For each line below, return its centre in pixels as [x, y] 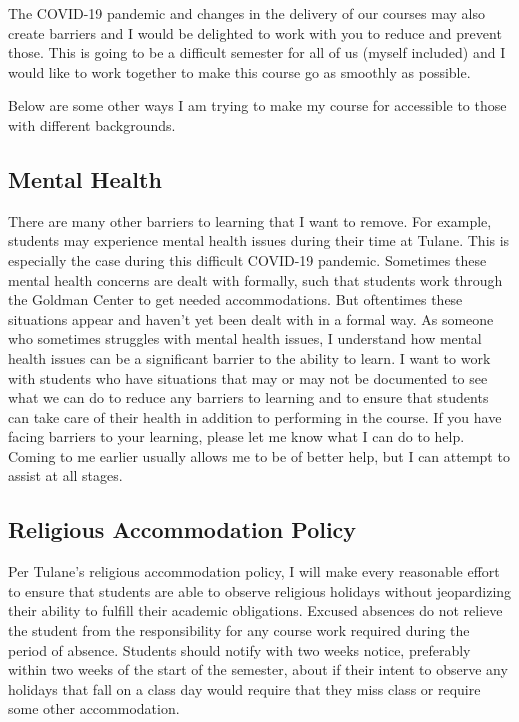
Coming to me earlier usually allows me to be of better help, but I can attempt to [259, 455]
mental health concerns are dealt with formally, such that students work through [255, 279]
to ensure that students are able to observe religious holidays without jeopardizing [260, 590]
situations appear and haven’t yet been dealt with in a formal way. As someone [251, 318]
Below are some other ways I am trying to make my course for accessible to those [257, 105]
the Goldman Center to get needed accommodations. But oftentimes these [235, 299]
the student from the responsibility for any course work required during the [239, 630]
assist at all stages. [65, 475]
